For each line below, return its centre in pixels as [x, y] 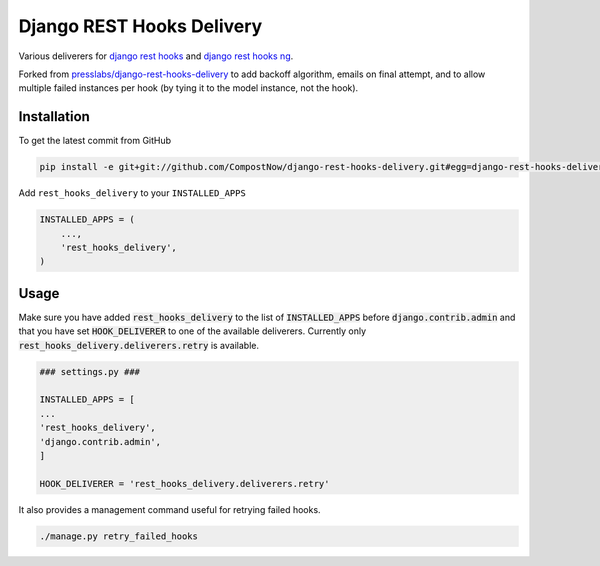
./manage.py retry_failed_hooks [119, 536]
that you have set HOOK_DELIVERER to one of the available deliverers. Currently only [192, 331]
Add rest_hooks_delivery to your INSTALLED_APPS [132, 193]
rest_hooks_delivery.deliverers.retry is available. [139, 345]
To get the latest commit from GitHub [95, 141]
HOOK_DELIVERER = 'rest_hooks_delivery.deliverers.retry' [184, 483]
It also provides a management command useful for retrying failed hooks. [169, 509]
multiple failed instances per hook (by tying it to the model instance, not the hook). [188, 88]
